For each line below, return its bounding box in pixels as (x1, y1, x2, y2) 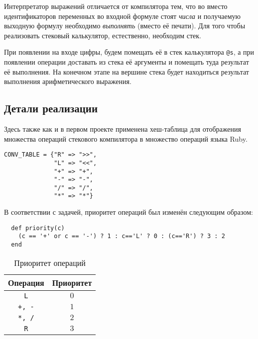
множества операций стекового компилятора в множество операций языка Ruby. (4, 133, 248, 144)
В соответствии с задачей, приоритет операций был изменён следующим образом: (4, 207, 253, 217)
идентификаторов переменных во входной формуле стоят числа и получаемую (4, 10, 241, 21)
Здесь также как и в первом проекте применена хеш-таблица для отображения (4, 124, 241, 134)
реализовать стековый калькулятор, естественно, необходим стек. (4, 30, 201, 40)
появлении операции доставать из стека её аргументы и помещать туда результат (4, 57, 249, 67)
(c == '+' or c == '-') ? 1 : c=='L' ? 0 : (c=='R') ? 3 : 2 (18, 233, 225, 240)
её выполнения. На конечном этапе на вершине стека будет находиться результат (4, 66, 249, 77)
